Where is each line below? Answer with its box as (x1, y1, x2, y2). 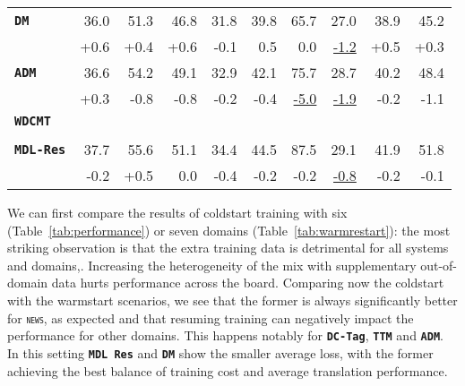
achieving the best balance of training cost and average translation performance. (7, 361, 448, 380)
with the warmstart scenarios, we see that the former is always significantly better (7, 290, 458, 309)
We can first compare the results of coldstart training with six (7, 203, 348, 221)
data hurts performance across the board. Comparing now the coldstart (51, 273, 444, 292)
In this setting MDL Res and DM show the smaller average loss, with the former (7, 343, 434, 362)
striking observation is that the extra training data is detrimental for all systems (7, 238, 449, 257)
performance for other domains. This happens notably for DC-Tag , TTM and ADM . (7, 326, 443, 345)
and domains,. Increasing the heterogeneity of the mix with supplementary (7, 255, 417, 274)
